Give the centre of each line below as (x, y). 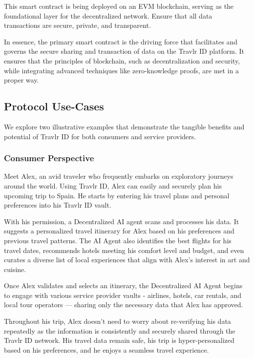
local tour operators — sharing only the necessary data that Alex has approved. (124, 305)
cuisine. (15, 269)
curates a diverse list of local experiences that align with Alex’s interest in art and (127, 260)
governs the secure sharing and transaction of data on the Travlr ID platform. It (124, 51)
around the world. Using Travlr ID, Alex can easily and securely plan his (113, 185)
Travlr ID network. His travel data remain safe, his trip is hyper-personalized (119, 340)
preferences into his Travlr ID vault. (58, 205)
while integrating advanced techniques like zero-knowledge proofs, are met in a (121, 70)
